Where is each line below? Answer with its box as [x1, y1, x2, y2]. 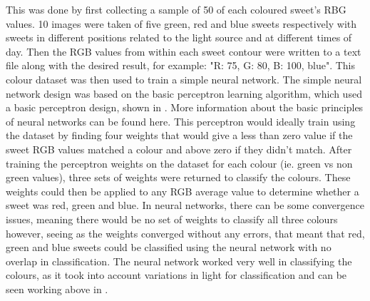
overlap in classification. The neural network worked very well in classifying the [6, 253, 352, 268]
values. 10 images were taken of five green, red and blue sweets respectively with [6, 16, 357, 31]
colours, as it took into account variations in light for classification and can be [6, 267, 347, 282]
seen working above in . [6, 281, 108, 296]
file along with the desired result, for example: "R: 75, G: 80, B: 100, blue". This [6, 58, 356, 73]
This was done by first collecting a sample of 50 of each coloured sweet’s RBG [6, 2, 346, 16]
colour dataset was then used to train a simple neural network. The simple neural [6, 71, 362, 86]
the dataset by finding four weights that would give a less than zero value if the [6, 128, 353, 143]
